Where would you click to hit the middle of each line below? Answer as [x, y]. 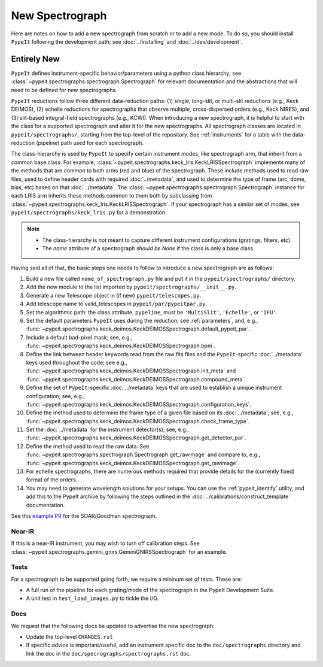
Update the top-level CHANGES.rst [69, 636]
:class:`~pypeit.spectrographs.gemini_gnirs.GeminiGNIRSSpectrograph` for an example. [119, 551]
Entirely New [35, 59]
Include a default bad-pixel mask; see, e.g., [79, 337]
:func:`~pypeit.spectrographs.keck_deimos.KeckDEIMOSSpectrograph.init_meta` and [131, 371]
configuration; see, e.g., [55, 396]
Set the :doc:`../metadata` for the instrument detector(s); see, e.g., [108, 430]
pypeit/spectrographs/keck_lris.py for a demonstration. [89, 213]
